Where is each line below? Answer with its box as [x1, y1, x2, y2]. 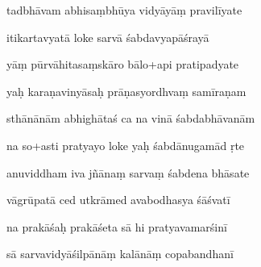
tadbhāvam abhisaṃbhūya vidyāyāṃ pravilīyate [6, 2, 242, 18]
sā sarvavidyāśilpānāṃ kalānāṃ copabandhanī [6, 245, 234, 262]
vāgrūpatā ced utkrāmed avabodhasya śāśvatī [6, 191, 230, 208]
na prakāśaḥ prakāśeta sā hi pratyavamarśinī [6, 218, 227, 235]
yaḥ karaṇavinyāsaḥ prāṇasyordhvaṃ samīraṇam [6, 82, 246, 99]
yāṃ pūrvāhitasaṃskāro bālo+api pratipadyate [6, 56, 239, 73]
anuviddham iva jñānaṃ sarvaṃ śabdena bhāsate [6, 164, 250, 181]
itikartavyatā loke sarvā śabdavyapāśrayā [6, 28, 209, 45]
